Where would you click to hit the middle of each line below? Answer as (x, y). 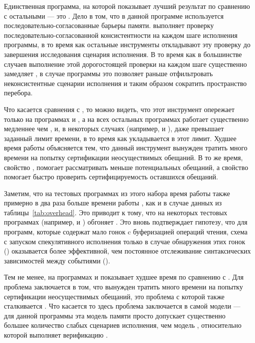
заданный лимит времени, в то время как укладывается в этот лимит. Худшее (120, 138)
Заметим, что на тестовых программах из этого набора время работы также (117, 193)
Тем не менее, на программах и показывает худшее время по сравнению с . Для (124, 277)
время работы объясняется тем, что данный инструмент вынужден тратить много (126, 148)
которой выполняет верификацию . (56, 335)
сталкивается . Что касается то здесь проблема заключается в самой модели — (122, 306)
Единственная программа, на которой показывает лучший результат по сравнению (127, 6)
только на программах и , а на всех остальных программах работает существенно (126, 119)
